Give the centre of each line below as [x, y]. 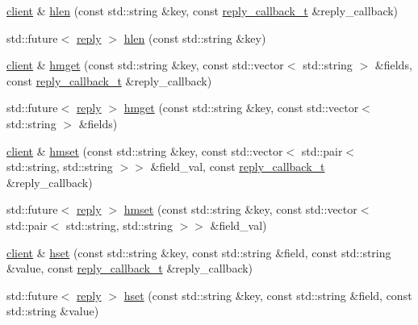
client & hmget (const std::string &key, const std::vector [145, 65]
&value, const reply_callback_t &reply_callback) [130, 268]
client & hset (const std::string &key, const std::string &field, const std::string [199, 252]
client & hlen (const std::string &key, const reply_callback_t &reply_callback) [203, 10]
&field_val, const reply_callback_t [238, 167]
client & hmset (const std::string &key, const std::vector [145, 150]
